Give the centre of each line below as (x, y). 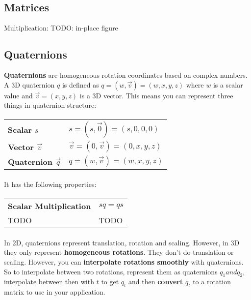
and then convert (156, 282)
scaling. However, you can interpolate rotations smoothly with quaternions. (124, 261)
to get (110, 282)
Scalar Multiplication (50, 206)
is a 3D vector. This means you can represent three (156, 95)
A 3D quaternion (29, 84)
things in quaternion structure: (50, 105)
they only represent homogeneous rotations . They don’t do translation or (119, 252)
